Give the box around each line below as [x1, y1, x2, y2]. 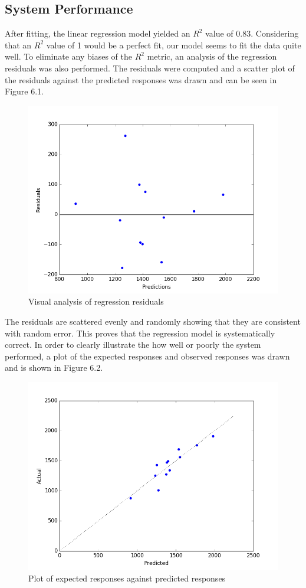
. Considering [251, 27, 299, 40]
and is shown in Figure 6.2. [5, 361, 103, 374]
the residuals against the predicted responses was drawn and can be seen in [5, 73, 277, 86]
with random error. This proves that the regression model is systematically [5, 326, 275, 339]
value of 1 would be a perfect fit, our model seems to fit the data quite [46, 38, 301, 51]
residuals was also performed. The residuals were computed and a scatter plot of [5, 61, 295, 74]
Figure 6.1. [5, 85, 44, 97]
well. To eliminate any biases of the [5, 50, 132, 63]
